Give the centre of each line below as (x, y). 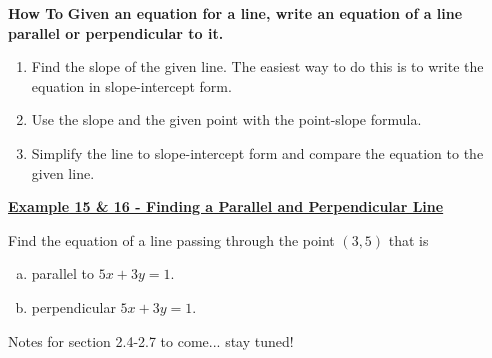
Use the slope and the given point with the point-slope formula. (226, 119)
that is (408, 239)
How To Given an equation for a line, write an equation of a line (235, 13)
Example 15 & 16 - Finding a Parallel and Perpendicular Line (226, 206)
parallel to (63, 273)
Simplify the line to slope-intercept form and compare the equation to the (257, 152)
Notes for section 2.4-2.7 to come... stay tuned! (151, 340)
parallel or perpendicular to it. (116, 32)
